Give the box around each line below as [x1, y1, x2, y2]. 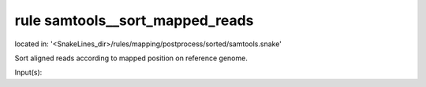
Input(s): [14, 67, 43, 78]
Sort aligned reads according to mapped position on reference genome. [14, 53, 248, 63]
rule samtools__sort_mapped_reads [14, 12, 254, 29]
